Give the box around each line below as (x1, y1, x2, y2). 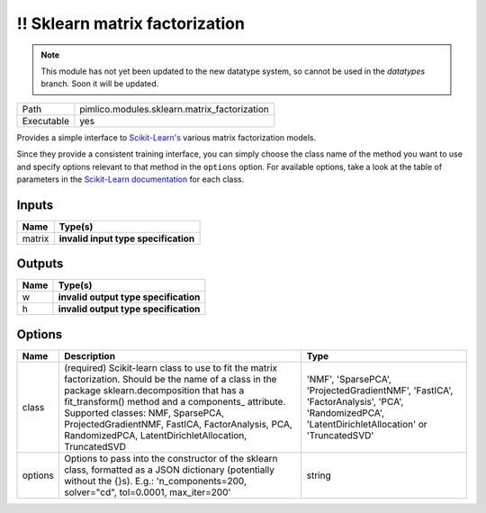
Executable (22, 114, 69, 127)
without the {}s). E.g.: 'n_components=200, (64, 474, 247, 487)
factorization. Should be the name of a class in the (64, 373, 277, 385)
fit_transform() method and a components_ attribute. (64, 395, 286, 408)
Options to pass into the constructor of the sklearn (64, 452, 278, 464)
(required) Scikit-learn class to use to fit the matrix (64, 361, 278, 373)
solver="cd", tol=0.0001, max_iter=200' (64, 486, 231, 499)
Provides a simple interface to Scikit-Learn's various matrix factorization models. (16, 131, 317, 143)
